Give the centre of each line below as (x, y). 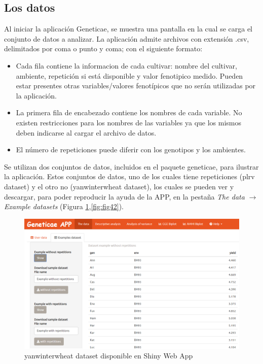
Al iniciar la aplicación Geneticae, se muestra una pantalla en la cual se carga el (128, 29)
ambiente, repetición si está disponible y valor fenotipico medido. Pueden (129, 75)
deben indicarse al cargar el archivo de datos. (86, 132)
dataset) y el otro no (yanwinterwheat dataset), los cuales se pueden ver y (119, 186)
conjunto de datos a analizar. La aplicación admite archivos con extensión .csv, (127, 38)
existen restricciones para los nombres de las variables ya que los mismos (129, 122)
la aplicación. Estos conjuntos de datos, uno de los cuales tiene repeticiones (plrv (129, 176)
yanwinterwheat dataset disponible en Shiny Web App (109, 356)
